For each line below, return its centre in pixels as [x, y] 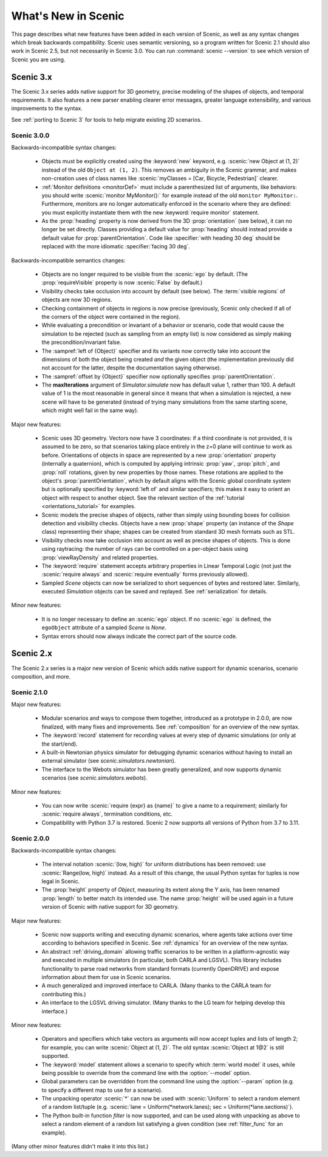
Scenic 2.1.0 [29, 692]
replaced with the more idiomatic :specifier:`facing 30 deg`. [116, 246]
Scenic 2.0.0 [30, 838]
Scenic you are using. [38, 59]
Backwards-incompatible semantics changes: [68, 260]
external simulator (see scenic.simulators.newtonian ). [109, 761]
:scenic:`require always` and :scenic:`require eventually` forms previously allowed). [145, 575]
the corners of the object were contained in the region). [111, 316]
